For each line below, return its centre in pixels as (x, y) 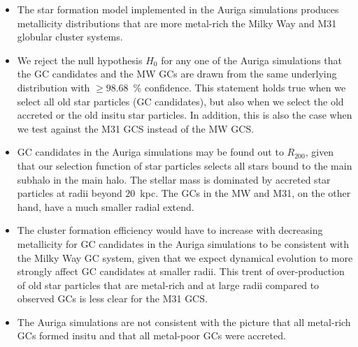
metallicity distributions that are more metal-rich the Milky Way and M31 (177, 23)
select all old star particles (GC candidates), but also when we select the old (180, 101)
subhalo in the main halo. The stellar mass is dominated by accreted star (174, 179)
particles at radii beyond (70, 193)
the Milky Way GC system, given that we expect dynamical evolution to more (185, 257)
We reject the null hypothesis (80, 60)
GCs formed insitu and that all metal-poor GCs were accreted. (151, 335)
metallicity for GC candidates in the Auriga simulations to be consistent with (183, 243)
